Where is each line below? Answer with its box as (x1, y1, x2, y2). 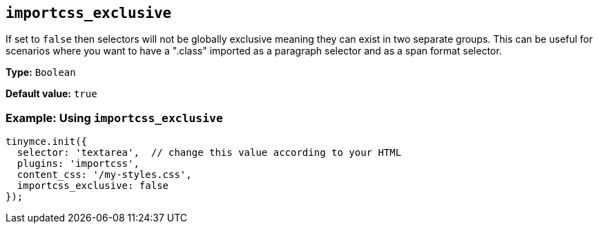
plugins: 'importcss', (17, 158, 139, 170)
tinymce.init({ (6, 136, 88, 148)
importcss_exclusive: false (17, 180, 169, 192)
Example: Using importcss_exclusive (6, 110, 223, 125)
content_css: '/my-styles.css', (17, 169, 192, 181)
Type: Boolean (6, 66, 76, 79)
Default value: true (6, 88, 97, 100)
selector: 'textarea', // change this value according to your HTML (17, 147, 402, 159)
